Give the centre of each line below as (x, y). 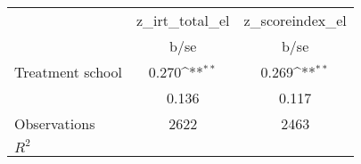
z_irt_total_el (183, 20)
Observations (55, 123)
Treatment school (69, 72)
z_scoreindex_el (295, 20)
